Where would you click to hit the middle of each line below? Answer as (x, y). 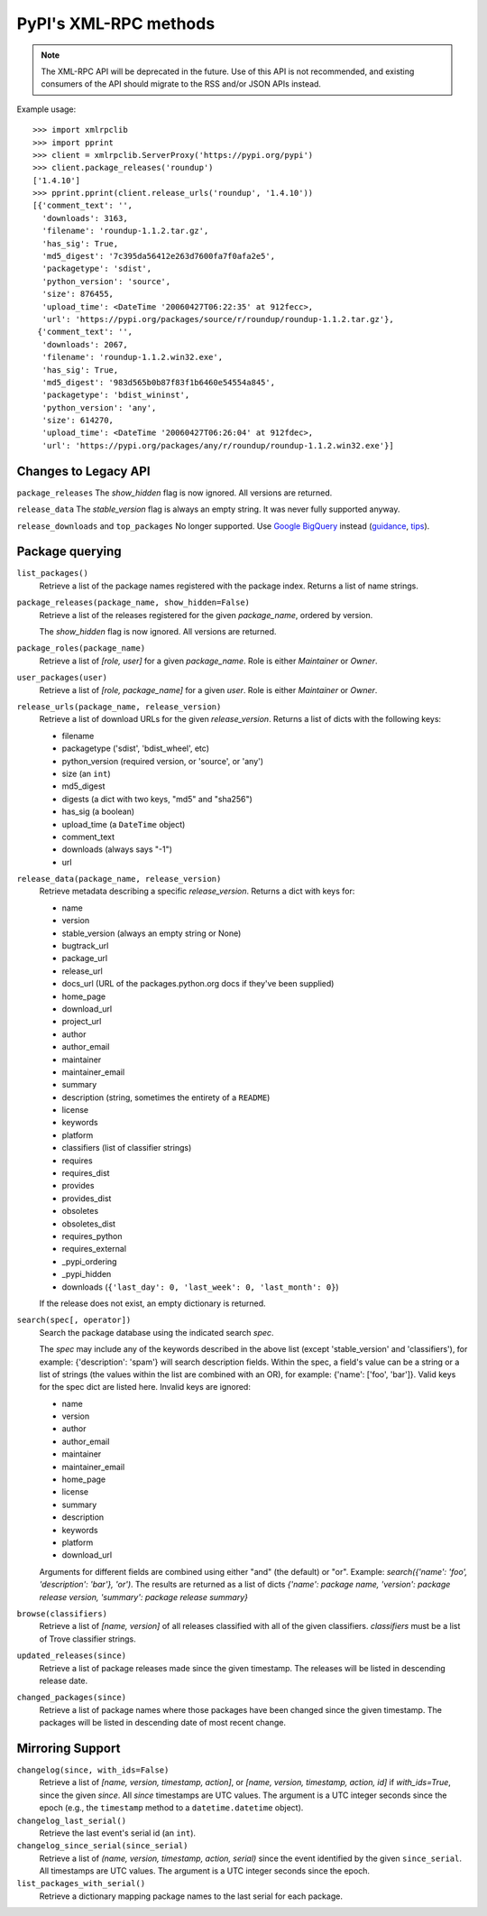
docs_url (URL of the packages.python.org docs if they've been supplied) (198, 984)
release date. (64, 1680)
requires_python (92, 1236)
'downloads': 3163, (85, 218)
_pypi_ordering (89, 1261)
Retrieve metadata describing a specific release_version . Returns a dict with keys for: (197, 891)
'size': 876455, (78, 294)
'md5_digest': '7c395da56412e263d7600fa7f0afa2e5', (158, 256)
